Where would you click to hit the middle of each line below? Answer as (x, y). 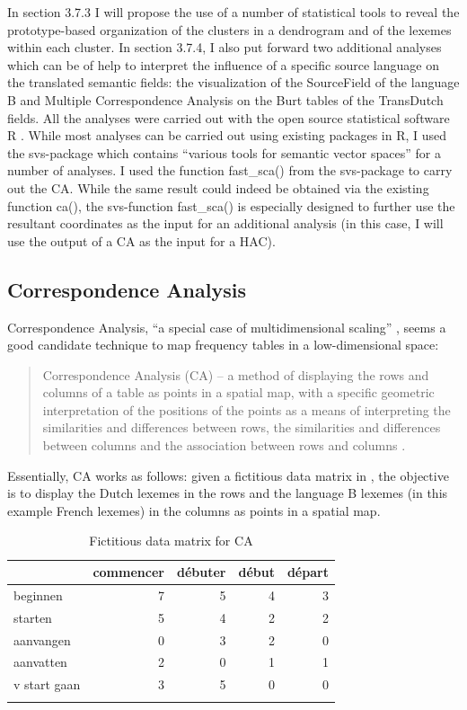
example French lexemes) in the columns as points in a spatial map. (194, 510)
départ (308, 572)
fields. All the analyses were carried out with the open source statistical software (229, 117)
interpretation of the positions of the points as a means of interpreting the (247, 409)
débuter (201, 572)
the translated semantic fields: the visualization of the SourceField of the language (233, 82)
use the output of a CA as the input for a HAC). (141, 240)
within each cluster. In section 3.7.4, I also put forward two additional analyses (225, 47)
